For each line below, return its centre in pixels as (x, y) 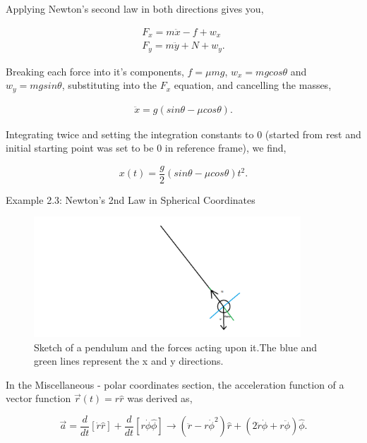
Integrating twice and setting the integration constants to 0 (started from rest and (183, 134)
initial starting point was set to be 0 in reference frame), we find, (146, 148)
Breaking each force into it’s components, (95, 71)
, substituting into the (109, 85)
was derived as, (160, 398)
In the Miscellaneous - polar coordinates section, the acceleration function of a (175, 384)
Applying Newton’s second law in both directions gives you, (135, 8)
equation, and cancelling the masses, (253, 85)
